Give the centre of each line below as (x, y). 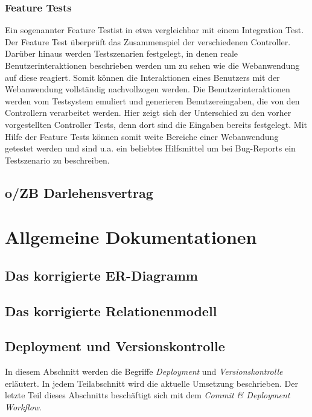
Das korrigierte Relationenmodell (111, 310)
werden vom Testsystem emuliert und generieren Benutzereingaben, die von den (152, 100)
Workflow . (23, 407)
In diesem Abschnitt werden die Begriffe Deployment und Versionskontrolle (144, 371)
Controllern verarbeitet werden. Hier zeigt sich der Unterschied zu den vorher (148, 113)
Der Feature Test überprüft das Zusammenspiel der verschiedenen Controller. (148, 41)
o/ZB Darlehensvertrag (79, 192)
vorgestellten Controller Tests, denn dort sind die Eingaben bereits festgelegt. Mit (156, 124)
